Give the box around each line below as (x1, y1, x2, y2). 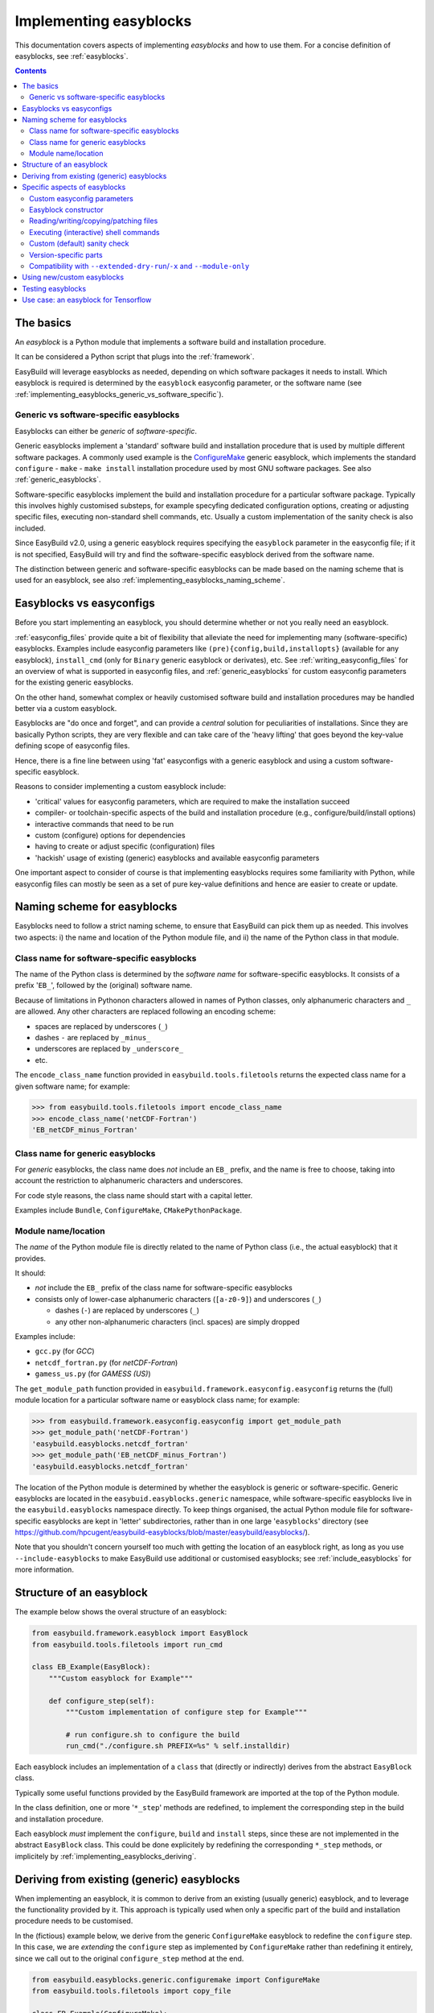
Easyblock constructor (29, 205, 104, 215)
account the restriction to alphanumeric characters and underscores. (14, 1176, 244, 1185)
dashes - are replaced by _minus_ (35, 1032, 151, 1042)
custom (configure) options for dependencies (35, 830, 186, 840)
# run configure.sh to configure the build (65, 1730, 240, 1739)
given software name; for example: (14, 1081, 130, 1091)
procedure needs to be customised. (14, 1916, 133, 1926)
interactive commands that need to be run (35, 819, 174, 829)
